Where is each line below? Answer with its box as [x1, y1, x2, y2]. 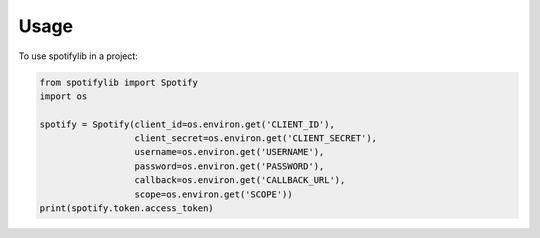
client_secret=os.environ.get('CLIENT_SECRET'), [134, 133, 378, 144]
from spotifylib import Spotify [39, 76, 199, 88]
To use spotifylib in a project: [18, 50, 139, 62]
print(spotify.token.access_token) [39, 203, 214, 214]
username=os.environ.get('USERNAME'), [134, 146, 325, 158]
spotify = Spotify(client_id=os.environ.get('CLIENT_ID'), [39, 118, 335, 130]
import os [39, 90, 88, 102]
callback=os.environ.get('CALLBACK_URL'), [134, 175, 346, 186]
